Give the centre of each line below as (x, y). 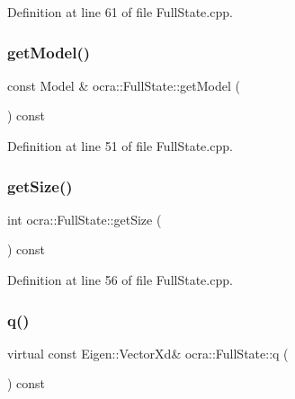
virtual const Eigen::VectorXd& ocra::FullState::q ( (148, 353)
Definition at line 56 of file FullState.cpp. (120, 279)
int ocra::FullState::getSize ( (85, 219)
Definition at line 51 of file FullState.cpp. (120, 146)
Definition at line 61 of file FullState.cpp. (120, 12)
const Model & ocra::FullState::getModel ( (124, 85)
